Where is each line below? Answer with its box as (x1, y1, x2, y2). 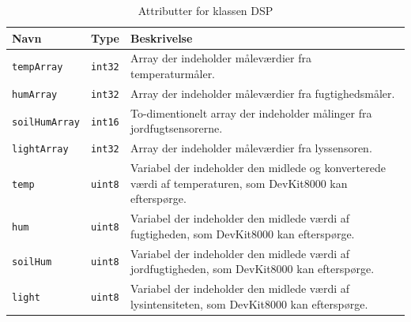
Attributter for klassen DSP (138, 2, 273, 18)
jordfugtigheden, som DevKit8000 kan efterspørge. (130, 260, 375, 277)
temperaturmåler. (130, 66, 216, 82)
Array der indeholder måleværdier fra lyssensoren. (130, 140, 372, 156)
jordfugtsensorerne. (130, 120, 223, 137)
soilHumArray (12, 116, 80, 128)
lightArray (12, 144, 69, 155)
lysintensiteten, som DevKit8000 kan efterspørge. (130, 295, 368, 312)
